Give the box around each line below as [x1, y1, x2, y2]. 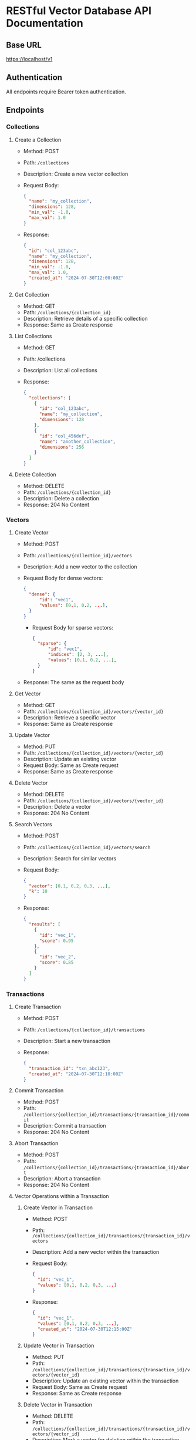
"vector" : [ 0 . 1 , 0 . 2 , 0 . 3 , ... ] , [28, 883, 111, 889]
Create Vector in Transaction [23, 1204, 93, 1211]
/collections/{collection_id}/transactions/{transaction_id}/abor [23, 1165, 190, 1171]
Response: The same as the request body [23, 678, 124, 685]
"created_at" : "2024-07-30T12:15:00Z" [37, 1326, 133, 1332]
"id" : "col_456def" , [39, 433, 90, 439]
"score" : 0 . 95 [39, 938, 74, 944]
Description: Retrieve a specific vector [23, 714, 116, 721]
